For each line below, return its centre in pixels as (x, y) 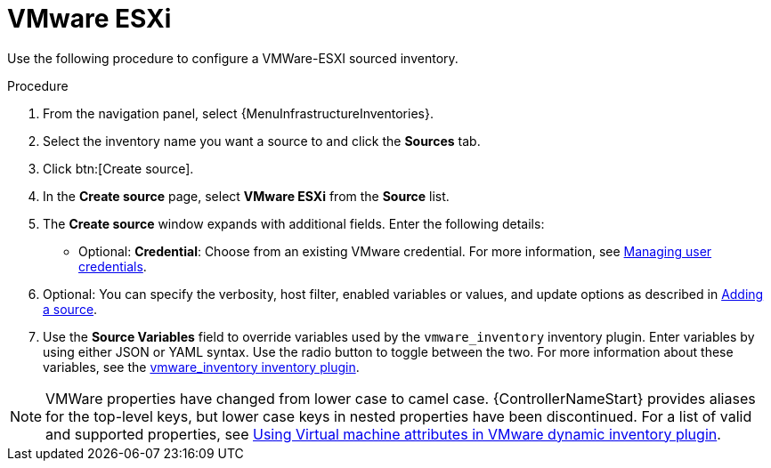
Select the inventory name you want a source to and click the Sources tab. (262, 141)
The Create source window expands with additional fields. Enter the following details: (294, 223)
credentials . (113, 266)
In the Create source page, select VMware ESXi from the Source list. (246, 196)
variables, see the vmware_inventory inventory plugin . (201, 367)
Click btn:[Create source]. (118, 168)
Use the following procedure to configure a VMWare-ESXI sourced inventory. (233, 58)
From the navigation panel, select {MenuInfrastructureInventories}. (238, 113)
